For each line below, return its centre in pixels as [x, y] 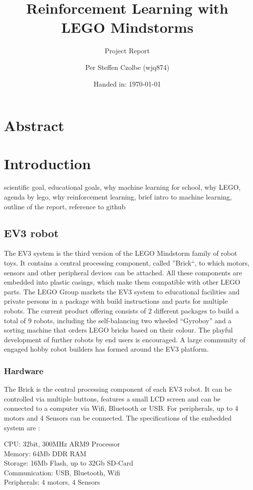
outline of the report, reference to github [65, 206]
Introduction [47, 164]
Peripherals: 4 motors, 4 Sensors [52, 482]
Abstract [34, 125]
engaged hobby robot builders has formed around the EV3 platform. [106, 349]
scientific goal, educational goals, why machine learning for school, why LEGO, [122, 187]
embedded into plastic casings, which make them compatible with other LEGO [122, 282]
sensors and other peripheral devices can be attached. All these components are [123, 272]
